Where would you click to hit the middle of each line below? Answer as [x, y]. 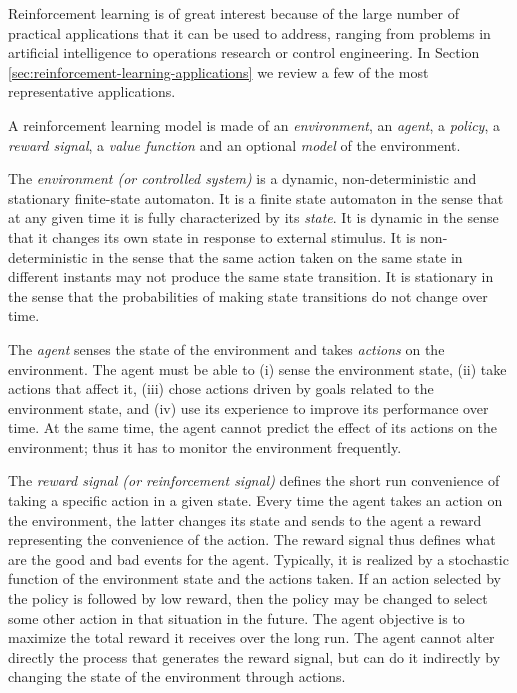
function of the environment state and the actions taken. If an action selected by [254, 578]
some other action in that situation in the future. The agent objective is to [236, 617]
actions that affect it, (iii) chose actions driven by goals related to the [221, 388]
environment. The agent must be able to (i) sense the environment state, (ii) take [257, 368]
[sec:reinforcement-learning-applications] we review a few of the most [218, 71]
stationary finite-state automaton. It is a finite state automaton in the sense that [256, 197]
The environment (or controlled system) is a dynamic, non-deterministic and [242, 178]
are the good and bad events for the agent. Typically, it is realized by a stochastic [258, 558]
